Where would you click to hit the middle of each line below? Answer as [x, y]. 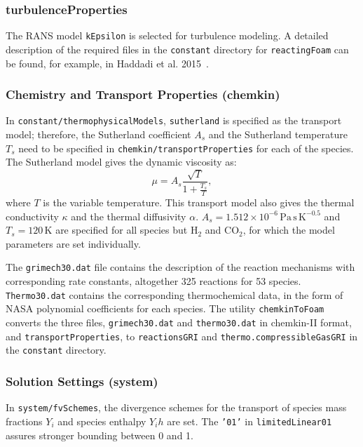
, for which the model [289, 230]
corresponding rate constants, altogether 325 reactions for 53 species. [153, 281]
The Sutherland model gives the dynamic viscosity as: [121, 162]
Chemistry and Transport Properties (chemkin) [143, 94]
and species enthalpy [102, 421]
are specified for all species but [122, 230]
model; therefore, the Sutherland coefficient [98, 134]
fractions [24, 421]
